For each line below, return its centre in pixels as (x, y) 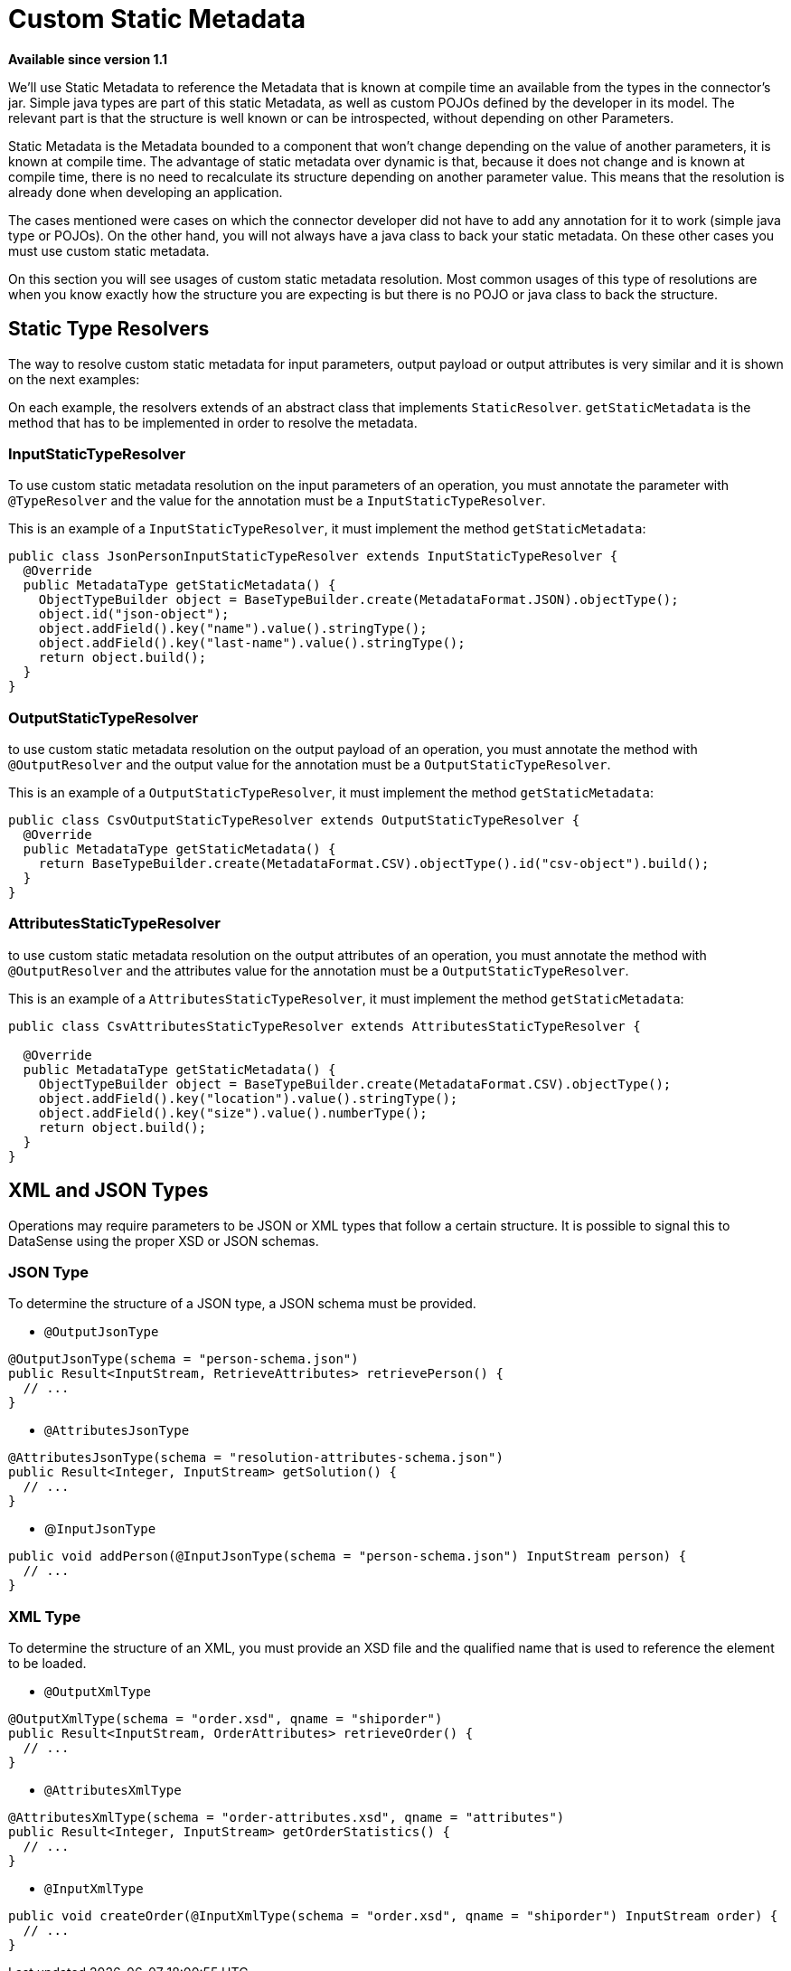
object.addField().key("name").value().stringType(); (233, 629)
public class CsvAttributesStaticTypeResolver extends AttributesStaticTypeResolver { (325, 1026)
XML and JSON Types (108, 1191)
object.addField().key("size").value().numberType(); (233, 1113)
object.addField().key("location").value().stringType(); (248, 1098)
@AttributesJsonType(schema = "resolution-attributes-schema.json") (256, 1458)
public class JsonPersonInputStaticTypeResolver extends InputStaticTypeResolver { (313, 556)
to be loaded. (47, 1664)
